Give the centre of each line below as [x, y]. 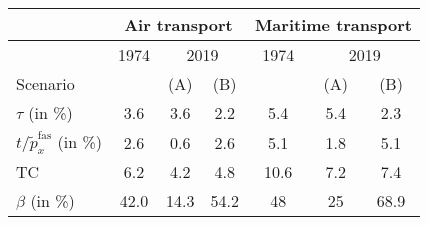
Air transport [178, 24]
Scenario [45, 83]
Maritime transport [333, 24]
